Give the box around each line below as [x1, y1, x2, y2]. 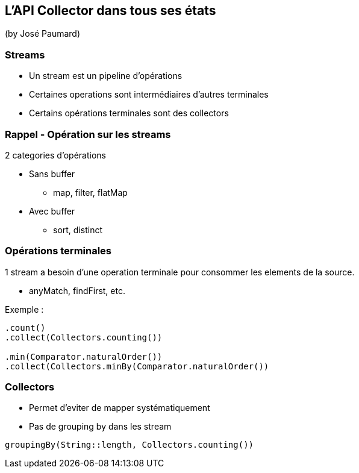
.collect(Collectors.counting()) [5, 332, 163, 342]
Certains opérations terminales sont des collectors [29, 108, 229, 119]
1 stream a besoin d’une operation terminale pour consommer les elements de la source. [5, 266, 355, 277]
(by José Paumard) [5, 28, 81, 39]
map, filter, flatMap [53, 187, 128, 198]
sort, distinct [53, 224, 102, 235]
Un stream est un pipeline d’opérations [29, 70, 183, 81]
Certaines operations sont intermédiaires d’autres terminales [29, 89, 269, 100]
